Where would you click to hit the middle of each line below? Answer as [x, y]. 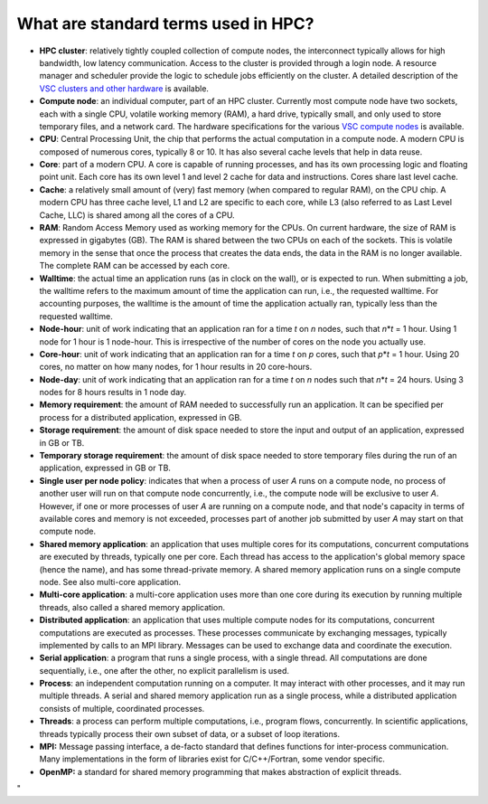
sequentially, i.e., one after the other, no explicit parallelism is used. [164, 670]
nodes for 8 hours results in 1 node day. [113, 393]
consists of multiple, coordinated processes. [122, 708]
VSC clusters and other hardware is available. [124, 88]
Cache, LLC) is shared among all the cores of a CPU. [137, 215]
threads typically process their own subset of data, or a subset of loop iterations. [190, 733]
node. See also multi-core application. [110, 582]
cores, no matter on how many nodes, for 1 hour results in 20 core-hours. [176, 367]
